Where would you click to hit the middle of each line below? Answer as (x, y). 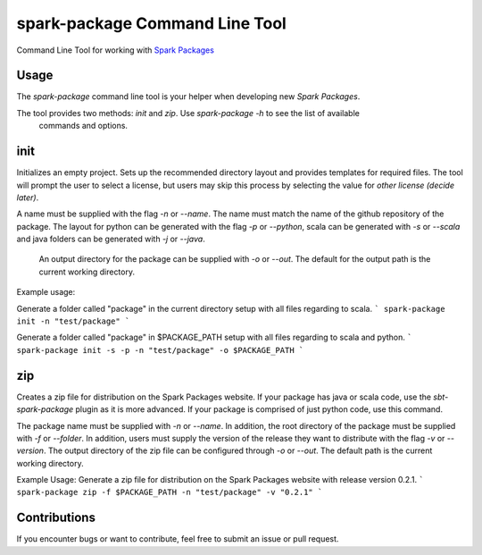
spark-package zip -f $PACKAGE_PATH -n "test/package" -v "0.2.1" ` (170, 492)
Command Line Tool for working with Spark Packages (115, 50)
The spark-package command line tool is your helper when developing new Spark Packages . (188, 97)
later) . (28, 198)
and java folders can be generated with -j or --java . (111, 239)
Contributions (56, 518)
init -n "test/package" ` (73, 321)
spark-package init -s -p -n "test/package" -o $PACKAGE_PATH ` (160, 350)
